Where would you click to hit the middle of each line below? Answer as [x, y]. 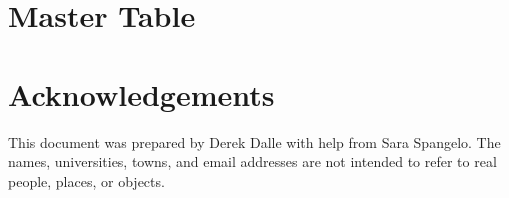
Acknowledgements [141, 93]
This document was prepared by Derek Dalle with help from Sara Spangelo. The [254, 141]
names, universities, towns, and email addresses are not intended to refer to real [252, 161]
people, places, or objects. [86, 180]
